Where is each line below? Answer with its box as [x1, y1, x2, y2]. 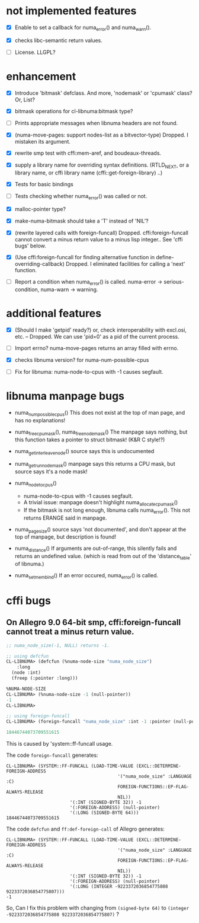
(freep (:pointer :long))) [11, 675, 78, 682]
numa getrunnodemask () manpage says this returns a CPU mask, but [14, 460, 176, 469]
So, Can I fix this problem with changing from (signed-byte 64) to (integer [6, 905, 190, 912]
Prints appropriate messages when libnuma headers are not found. [14, 119, 178, 126]
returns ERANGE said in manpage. [23, 514, 107, 521]
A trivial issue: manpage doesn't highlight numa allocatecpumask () [23, 498, 178, 507]
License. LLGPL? [14, 49, 56, 56]
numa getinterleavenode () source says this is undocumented [14, 447, 155, 456]
